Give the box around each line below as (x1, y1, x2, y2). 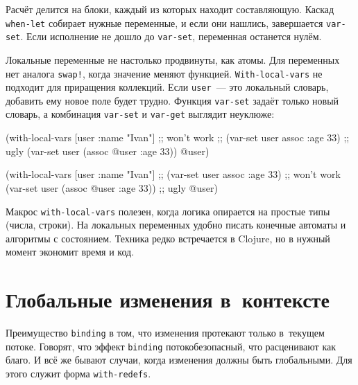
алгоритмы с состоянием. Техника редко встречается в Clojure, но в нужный (6, 231, 330, 245)
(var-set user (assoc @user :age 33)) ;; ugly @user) (6, 180, 218, 195)
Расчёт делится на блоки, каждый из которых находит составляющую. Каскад (6, 2, 334, 16)
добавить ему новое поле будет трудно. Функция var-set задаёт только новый (6, 93, 339, 107)
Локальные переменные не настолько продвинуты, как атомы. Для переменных (6, 52, 340, 66)
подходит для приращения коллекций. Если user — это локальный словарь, (6, 80, 329, 94)
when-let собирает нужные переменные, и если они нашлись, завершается (6, 15, 323, 30)
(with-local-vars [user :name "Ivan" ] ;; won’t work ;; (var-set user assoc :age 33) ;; (6, 130, 350, 145)
